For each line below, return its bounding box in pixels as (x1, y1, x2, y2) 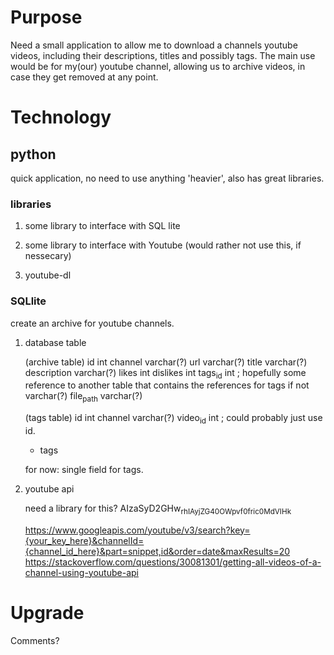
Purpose (10, 6, 83, 29)
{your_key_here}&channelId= (24, 534, 145, 546)
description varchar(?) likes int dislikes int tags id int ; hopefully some (24, 366, 307, 381)
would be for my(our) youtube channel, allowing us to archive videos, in (10, 60, 306, 72)
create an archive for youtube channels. (10, 317, 175, 329)
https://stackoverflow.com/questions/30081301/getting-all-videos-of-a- (24, 556, 322, 568)
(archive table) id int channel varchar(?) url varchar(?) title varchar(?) (24, 356, 308, 368)
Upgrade (10, 601, 85, 624)
